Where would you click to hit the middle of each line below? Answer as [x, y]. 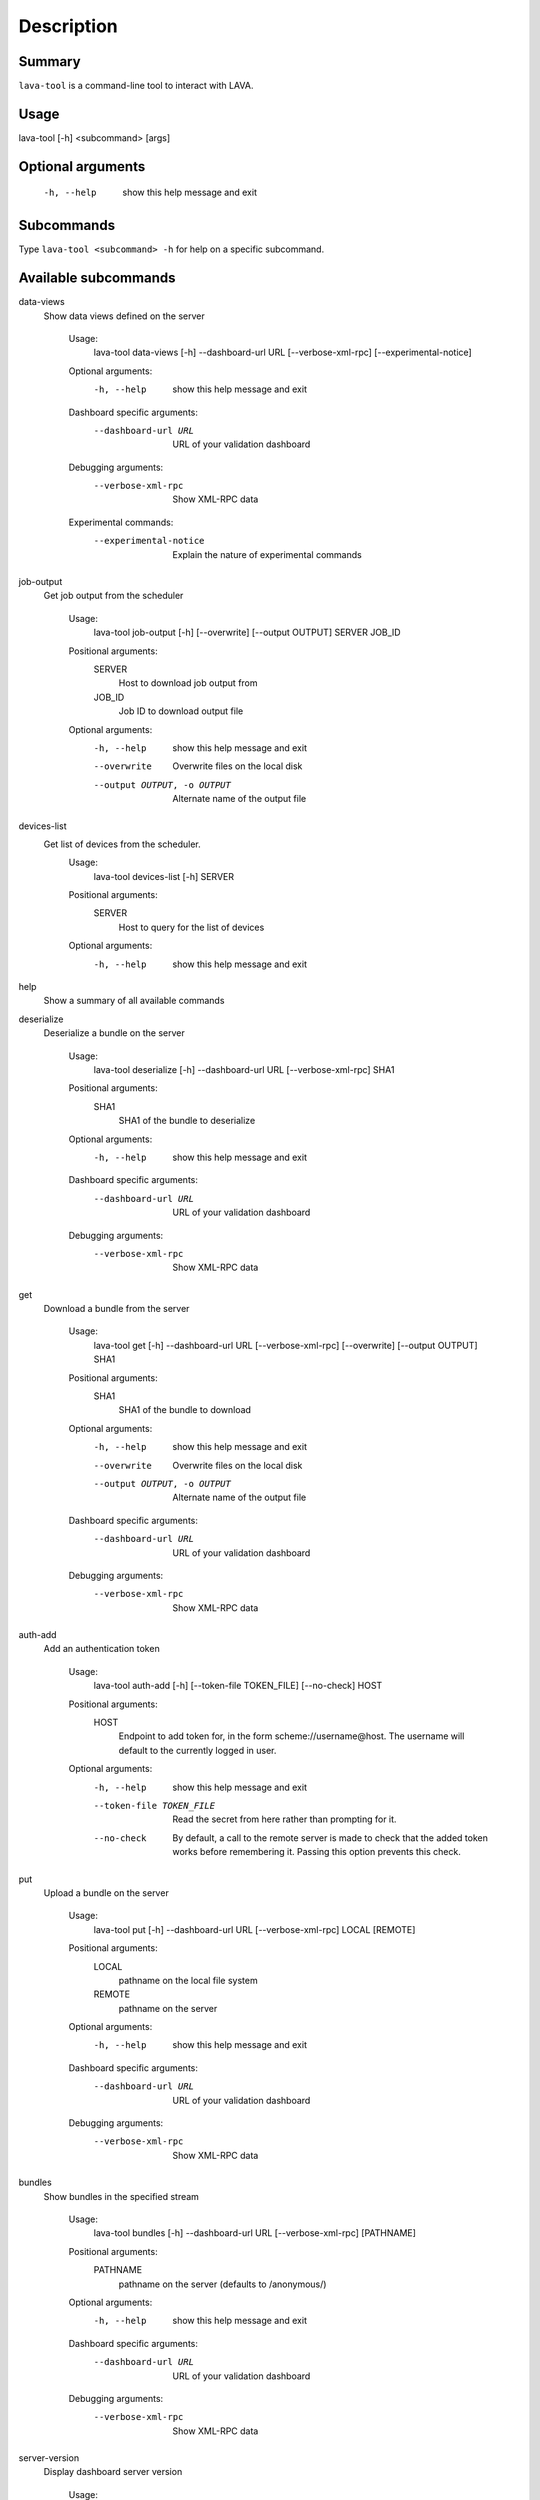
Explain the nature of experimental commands [267, 554]
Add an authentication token [101, 1649]
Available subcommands [97, 278]
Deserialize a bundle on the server [114, 1033]
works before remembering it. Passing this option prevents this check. [317, 1852]
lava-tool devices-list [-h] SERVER [164, 876]
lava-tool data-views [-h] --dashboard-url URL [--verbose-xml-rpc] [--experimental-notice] [282, 352]
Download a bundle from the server [116, 1309]
